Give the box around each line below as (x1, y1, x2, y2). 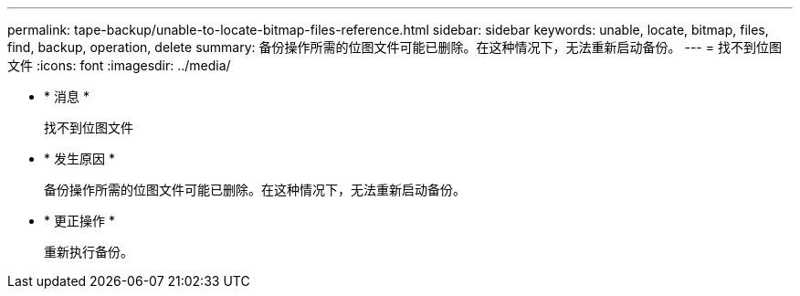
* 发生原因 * (44, 151, 115, 166)
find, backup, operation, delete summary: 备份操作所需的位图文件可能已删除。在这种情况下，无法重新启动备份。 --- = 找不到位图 (7, 39, 782, 55)
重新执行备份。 (44, 244, 133, 259)
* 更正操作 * (44, 213, 115, 228)
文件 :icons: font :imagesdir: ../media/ (7, 58, 231, 73)
